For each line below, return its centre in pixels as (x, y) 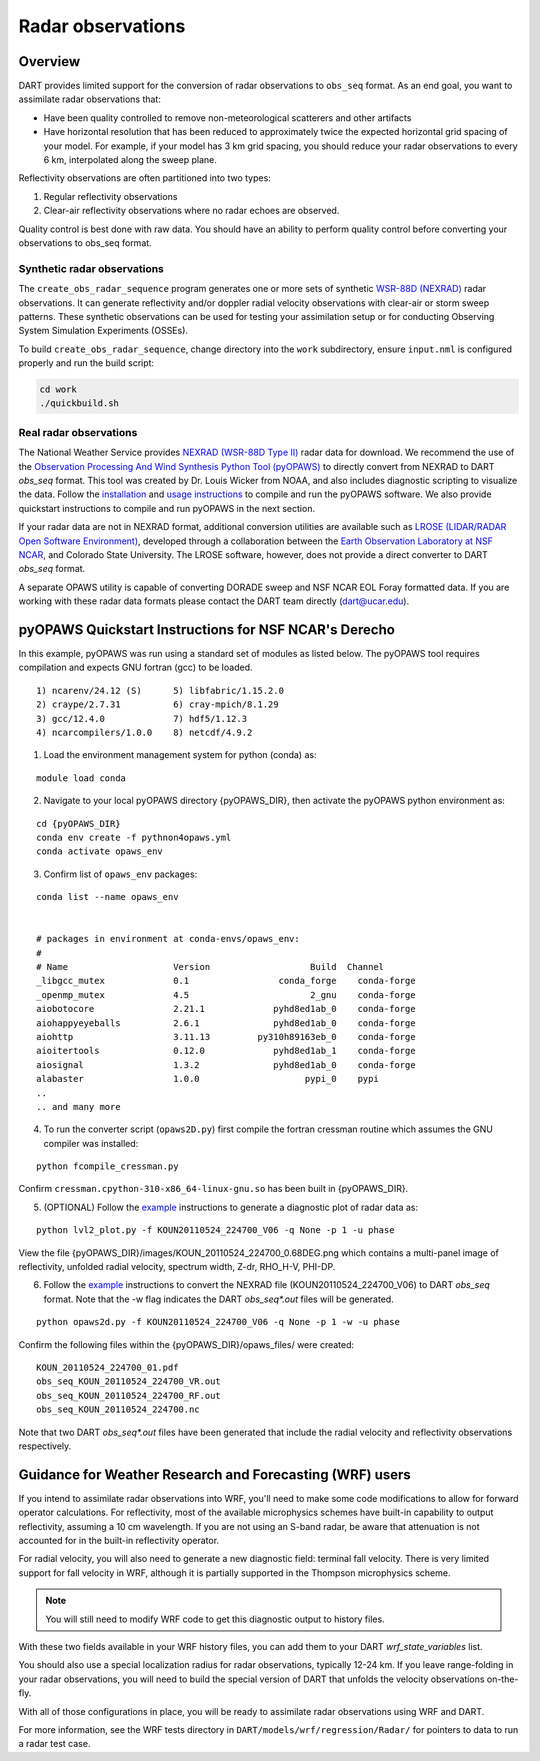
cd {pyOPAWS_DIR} (78, 823)
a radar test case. (54, 1744)
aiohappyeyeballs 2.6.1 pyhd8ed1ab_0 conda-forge (226, 1023)
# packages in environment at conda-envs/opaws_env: (168, 939)
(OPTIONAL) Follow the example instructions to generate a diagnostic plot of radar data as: (231, 1207)
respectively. (45, 1446)
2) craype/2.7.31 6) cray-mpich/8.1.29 (157, 704)
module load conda (81, 778)
